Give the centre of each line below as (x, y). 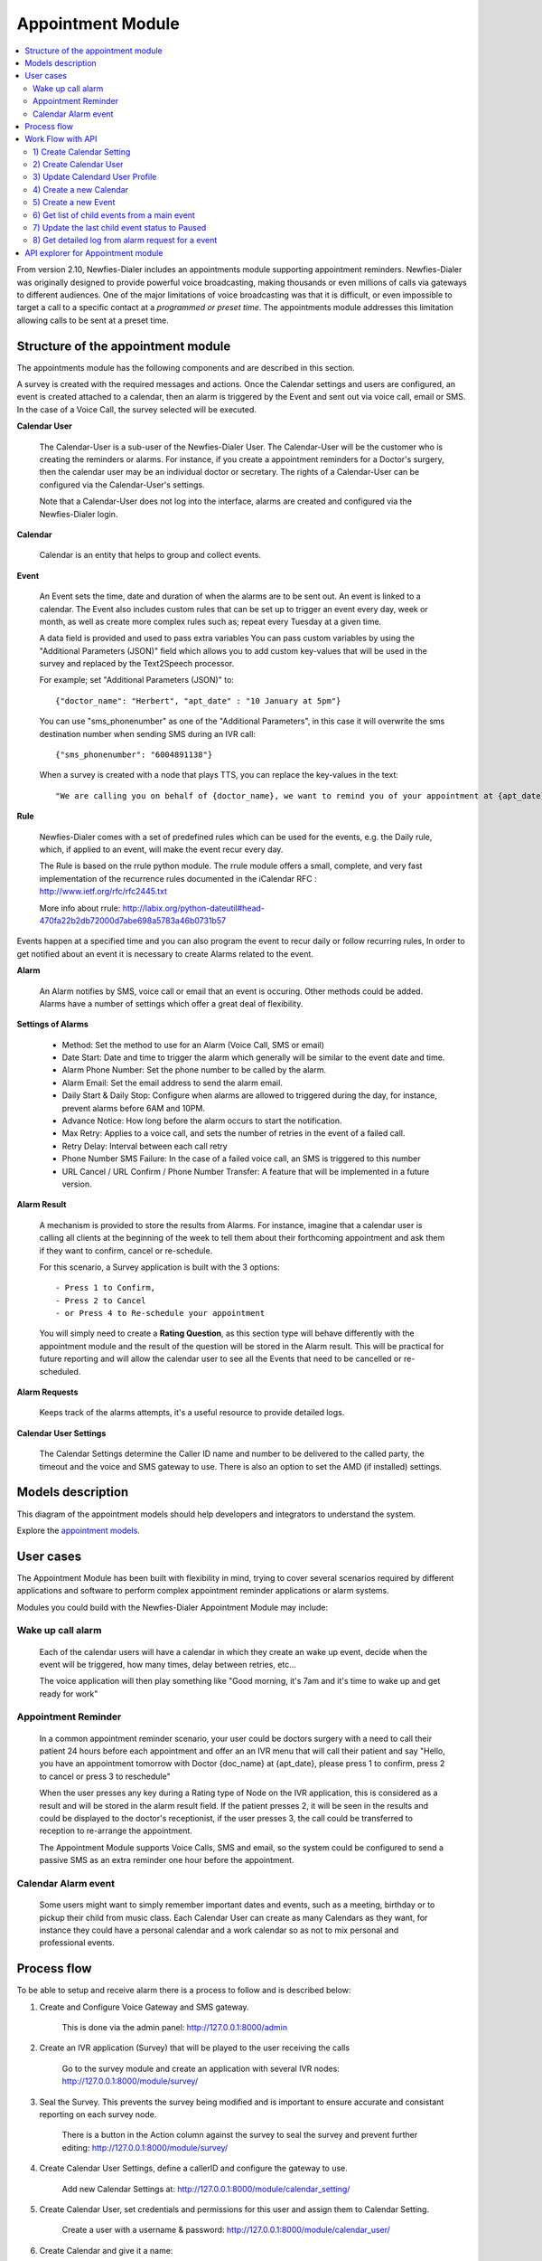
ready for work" (69, 1693)
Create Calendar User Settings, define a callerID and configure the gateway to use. (193, 2168)
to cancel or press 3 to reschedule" (105, 1776)
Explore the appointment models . (78, 1530)
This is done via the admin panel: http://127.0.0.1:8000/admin (175, 2027)
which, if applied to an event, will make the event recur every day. (161, 849)
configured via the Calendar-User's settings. (122, 485)
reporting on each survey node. (98, 2114)
